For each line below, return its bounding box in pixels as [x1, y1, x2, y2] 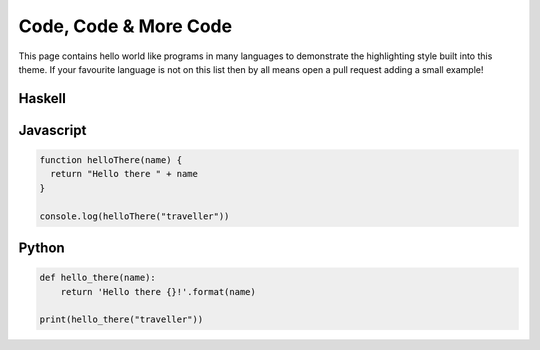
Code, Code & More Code [18, 15, 233, 37]
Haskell [18, 90, 67, 107]
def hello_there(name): [39, 272, 157, 284]
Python [18, 239, 65, 256]
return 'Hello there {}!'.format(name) [60, 286, 257, 297]
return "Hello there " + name [50, 168, 199, 180]
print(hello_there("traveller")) [39, 314, 204, 325]
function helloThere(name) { [39, 154, 183, 165]
